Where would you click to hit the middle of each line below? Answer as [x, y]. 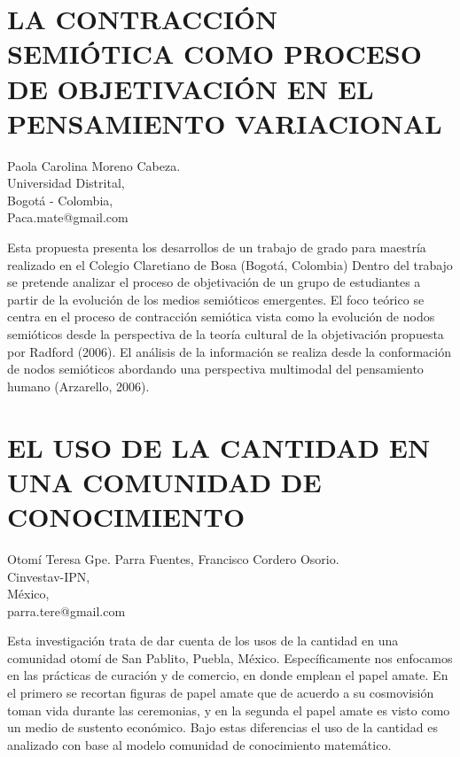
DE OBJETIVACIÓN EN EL [191, 88]
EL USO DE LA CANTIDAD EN [219, 447]
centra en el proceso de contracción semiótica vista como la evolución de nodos [221, 317]
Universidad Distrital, [66, 183]
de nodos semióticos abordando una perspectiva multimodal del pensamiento [215, 369]
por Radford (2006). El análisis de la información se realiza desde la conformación [230, 351]
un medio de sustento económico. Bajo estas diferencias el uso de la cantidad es [223, 727]
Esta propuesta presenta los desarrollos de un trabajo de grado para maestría [217, 247]
